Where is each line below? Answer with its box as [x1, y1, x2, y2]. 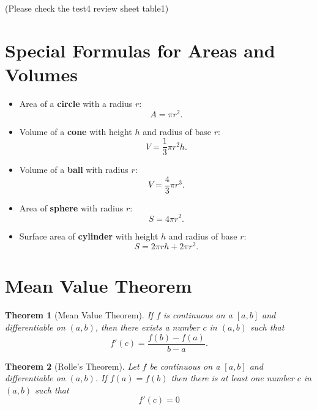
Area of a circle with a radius [19, 97, 133, 109]
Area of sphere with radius [19, 201, 124, 214]
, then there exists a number [95, 320, 200, 333]
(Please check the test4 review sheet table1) [5, 2, 169, 14]
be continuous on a [149, 359, 220, 372]
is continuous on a [163, 309, 233, 321]
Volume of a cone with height [19, 125, 132, 137]
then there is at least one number [171, 372, 294, 384]
